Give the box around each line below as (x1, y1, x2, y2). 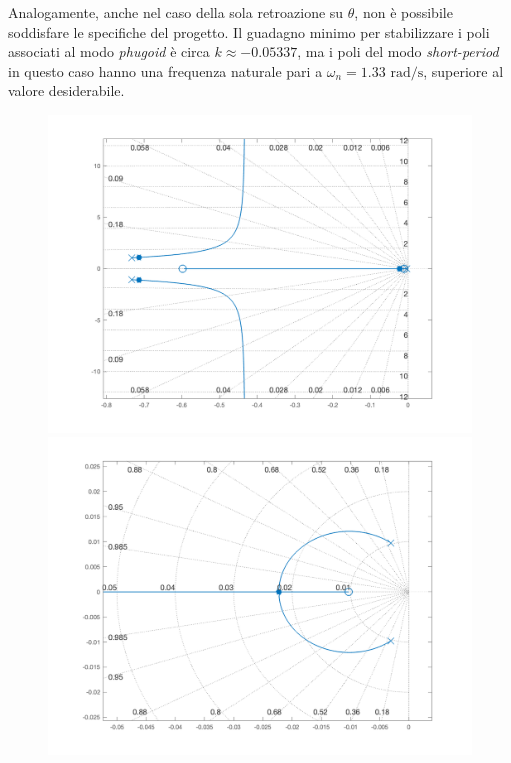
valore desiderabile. (8, 80, 125, 101)
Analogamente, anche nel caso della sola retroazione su (8, 2, 344, 22)
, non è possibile (354, 2, 453, 22)
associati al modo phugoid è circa (8, 41, 210, 62)
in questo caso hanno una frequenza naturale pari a (8, 60, 323, 81)
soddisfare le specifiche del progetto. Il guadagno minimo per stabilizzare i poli (8, 21, 490, 42)
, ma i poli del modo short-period (297, 41, 499, 62)
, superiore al (423, 60, 504, 81)
